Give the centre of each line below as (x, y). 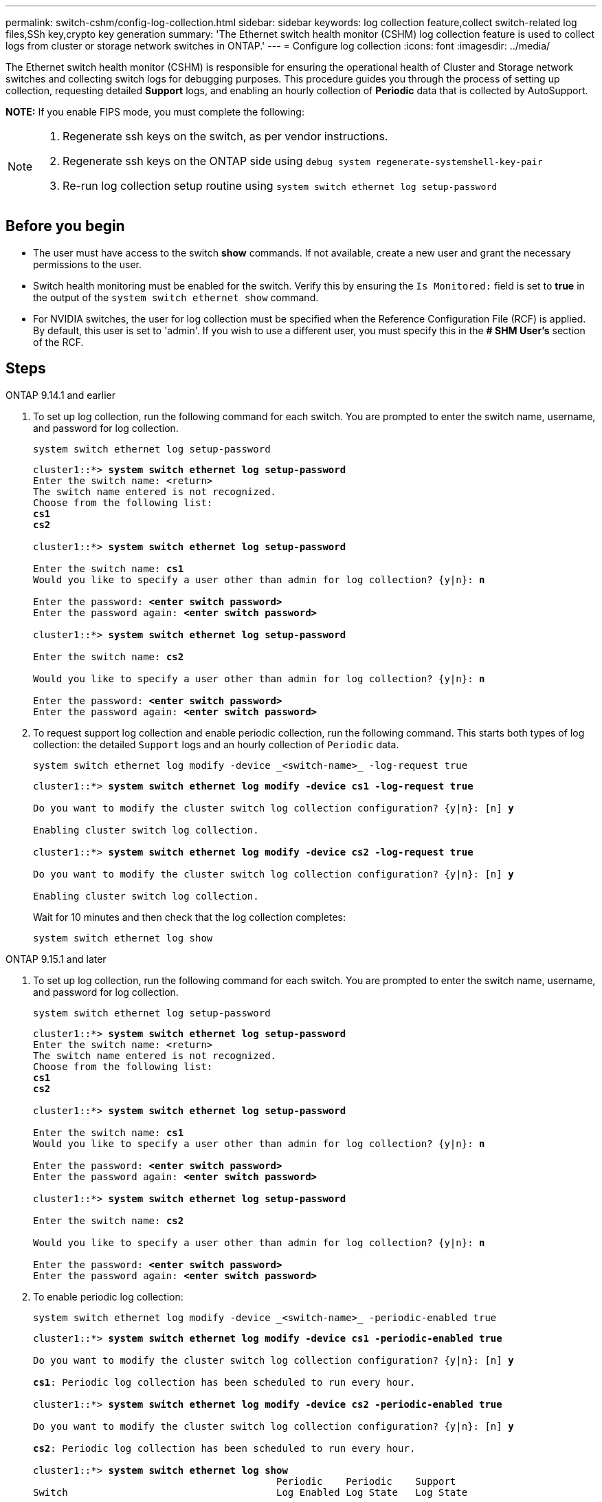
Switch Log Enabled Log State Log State (250, 1492)
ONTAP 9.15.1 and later (56, 959)
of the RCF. (58, 342)
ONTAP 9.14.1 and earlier (61, 395)
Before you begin (65, 226)
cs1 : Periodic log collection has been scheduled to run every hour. (224, 1382)
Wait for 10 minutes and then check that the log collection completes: (189, 917)
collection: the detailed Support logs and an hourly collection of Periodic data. (216, 744)
